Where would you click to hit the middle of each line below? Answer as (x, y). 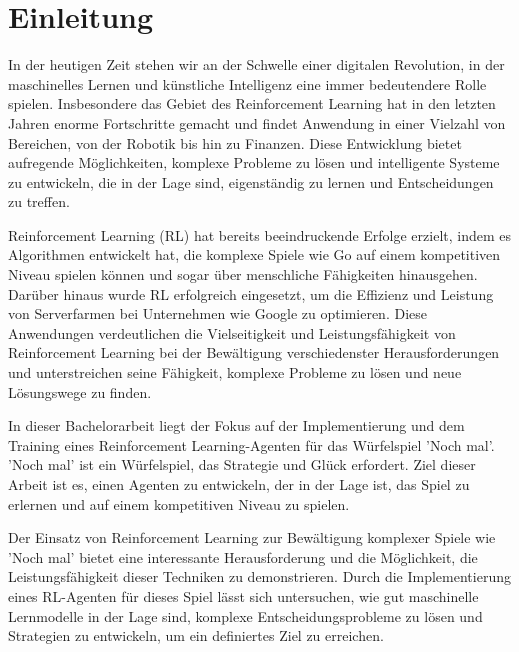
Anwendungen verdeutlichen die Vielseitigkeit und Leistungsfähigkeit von (232, 332)
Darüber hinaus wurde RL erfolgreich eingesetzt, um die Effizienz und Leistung (251, 293)
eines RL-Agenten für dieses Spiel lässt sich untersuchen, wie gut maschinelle (243, 595)
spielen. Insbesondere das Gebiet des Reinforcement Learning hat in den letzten (252, 103)
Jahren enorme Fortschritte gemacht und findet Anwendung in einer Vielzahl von (257, 122)
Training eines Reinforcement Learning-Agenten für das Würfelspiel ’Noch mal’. (251, 444)
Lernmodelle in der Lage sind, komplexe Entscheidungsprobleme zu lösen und (245, 615)
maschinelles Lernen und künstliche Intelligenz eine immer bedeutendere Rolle (247, 83)
